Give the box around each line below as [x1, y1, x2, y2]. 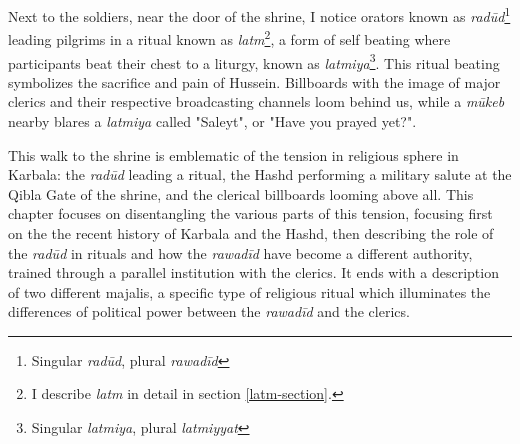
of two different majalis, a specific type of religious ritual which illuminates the [8, 281, 491, 302]
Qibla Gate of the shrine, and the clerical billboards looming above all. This [8, 183, 474, 204]
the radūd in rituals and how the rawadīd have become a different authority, [8, 242, 473, 263]
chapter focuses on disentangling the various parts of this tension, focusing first [8, 203, 493, 224]
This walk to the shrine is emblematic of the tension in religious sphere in [8, 144, 459, 165]
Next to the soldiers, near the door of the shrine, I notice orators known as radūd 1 [8, 3, 511, 26]
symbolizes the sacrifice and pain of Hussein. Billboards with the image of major [8, 71, 501, 92]
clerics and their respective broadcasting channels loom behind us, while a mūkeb [8, 91, 505, 112]
